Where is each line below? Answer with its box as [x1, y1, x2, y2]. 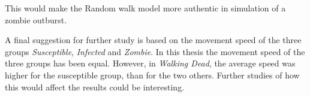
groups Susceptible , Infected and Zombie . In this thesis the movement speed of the [5, 45, 305, 57]
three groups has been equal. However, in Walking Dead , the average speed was [5, 57, 296, 69]
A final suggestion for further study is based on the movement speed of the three [5, 34, 302, 46]
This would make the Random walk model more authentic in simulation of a [5, 2, 286, 14]
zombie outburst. [5, 13, 67, 26]
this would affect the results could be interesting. [5, 80, 185, 93]
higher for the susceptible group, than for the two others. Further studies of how [5, 68, 300, 81]
